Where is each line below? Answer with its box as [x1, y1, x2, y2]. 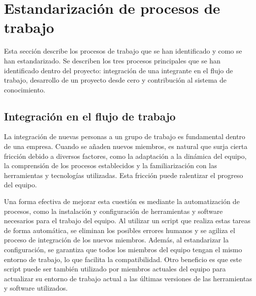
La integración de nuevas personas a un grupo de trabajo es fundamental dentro [4, 131, 245, 142]
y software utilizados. [4, 283, 68, 293]
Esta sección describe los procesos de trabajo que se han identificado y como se [4, 46, 242, 56]
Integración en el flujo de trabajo [4, 108, 176, 123]
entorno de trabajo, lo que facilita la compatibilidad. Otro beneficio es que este [4, 254, 242, 264]
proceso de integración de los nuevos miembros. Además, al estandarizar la [4, 235, 229, 245]
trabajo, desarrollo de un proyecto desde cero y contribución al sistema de [4, 75, 227, 85]
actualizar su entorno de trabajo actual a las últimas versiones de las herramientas [4, 273, 252, 283]
